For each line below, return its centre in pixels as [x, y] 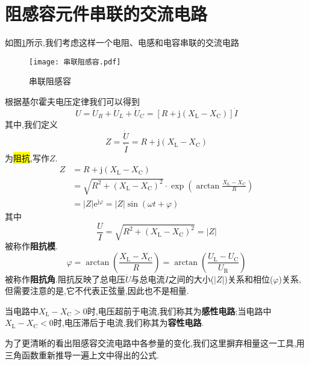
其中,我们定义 [31, 124]
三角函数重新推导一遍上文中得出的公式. [82, 354]
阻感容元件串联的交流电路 [106, 14]
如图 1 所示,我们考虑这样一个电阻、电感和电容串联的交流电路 [122, 42]
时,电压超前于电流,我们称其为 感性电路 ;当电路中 [179, 310]
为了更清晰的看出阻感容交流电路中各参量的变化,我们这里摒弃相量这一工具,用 [155, 342]
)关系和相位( [249, 279]
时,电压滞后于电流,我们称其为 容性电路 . [129, 323]
